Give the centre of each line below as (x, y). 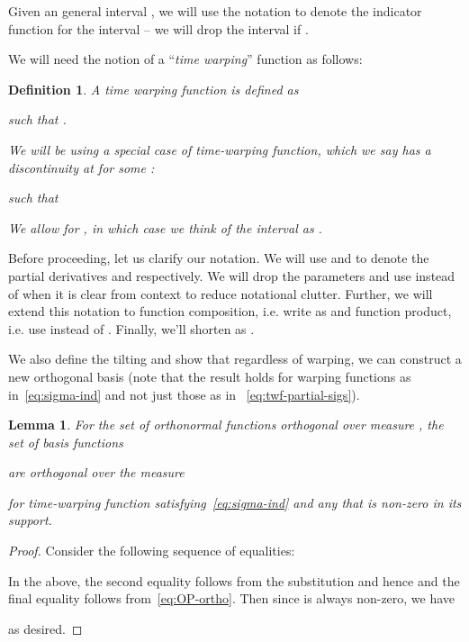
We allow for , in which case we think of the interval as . (165, 227)
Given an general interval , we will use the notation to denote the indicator (215, 11)
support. (30, 520)
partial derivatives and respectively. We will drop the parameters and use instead (232, 275)
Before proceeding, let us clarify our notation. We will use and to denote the (219, 258)
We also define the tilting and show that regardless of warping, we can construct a (235, 359)
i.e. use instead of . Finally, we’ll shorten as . (131, 328)
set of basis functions (66, 442)
